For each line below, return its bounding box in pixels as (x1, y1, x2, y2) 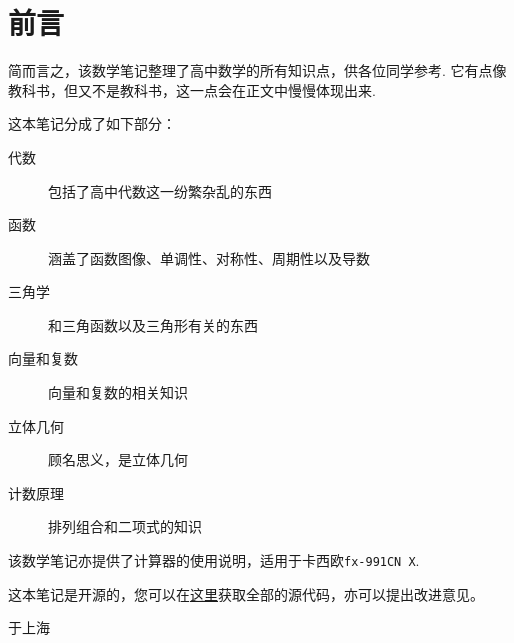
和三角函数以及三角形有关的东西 (48, 314, 258, 335)
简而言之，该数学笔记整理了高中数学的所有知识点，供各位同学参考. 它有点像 (8, 60, 507, 81)
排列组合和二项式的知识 (48, 516, 202, 537)
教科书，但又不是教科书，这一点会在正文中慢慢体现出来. (8, 79, 376, 100)
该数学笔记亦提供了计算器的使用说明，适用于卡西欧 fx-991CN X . (8, 550, 420, 571)
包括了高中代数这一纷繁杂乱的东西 (48, 180, 272, 201)
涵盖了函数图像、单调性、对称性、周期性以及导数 (48, 247, 370, 268)
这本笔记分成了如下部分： (8, 113, 176, 134)
